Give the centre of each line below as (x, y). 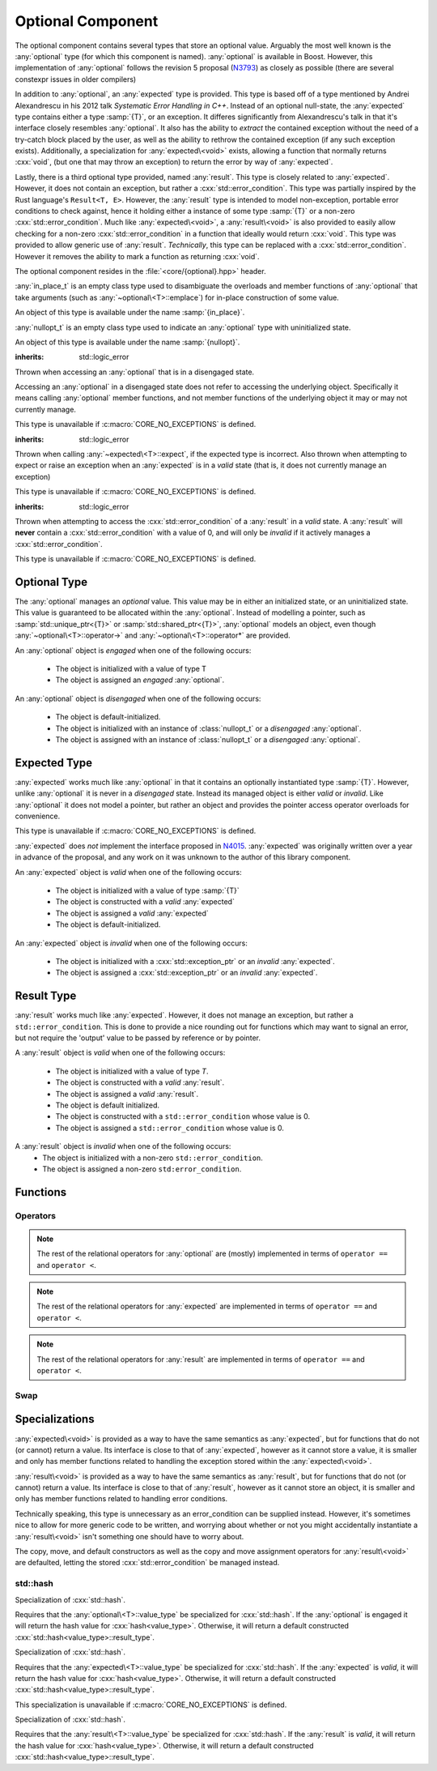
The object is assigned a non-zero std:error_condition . (142, 1169)
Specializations (55, 1419)
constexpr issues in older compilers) (76, 79)
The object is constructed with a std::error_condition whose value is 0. (183, 1116)
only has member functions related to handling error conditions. (121, 1499)
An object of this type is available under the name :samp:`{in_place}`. (130, 313)
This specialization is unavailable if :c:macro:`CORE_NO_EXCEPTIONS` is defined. (151, 1705)
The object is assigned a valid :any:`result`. (127, 1094)
